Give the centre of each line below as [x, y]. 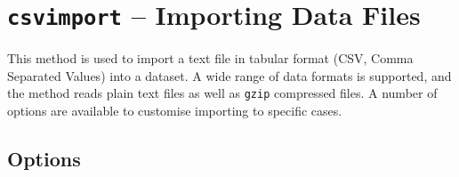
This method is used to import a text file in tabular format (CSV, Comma [210, 58]
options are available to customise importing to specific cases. [175, 111]
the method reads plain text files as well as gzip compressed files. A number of [222, 93]
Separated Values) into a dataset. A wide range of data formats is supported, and [229, 75]
